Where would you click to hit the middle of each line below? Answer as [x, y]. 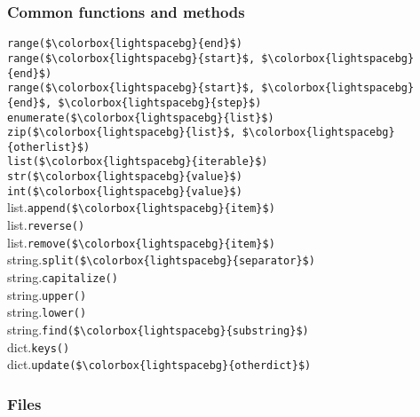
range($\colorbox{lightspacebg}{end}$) [125, 44]
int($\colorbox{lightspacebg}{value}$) [125, 191]
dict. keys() [39, 346]
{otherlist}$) [49, 147]
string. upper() [47, 294]
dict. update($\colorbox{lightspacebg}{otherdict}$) [159, 364]
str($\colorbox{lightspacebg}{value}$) [125, 177]
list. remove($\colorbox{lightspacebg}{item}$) [141, 242]
